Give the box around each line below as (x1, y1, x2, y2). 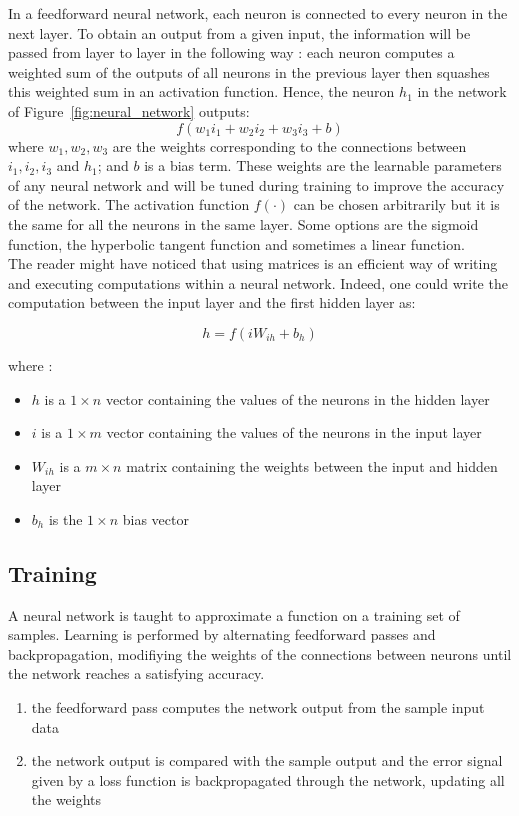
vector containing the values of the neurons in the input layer (106, 422, 482, 443)
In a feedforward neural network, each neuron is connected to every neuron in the (8, 3, 508, 23)
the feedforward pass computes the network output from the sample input (31, 697, 485, 718)
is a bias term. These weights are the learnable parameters (144, 155, 502, 176)
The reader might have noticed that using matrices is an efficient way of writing (8, 253, 498, 274)
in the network (417, 81, 507, 102)
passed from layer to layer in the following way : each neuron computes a (8, 42, 455, 63)
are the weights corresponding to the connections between (112, 135, 467, 156)
